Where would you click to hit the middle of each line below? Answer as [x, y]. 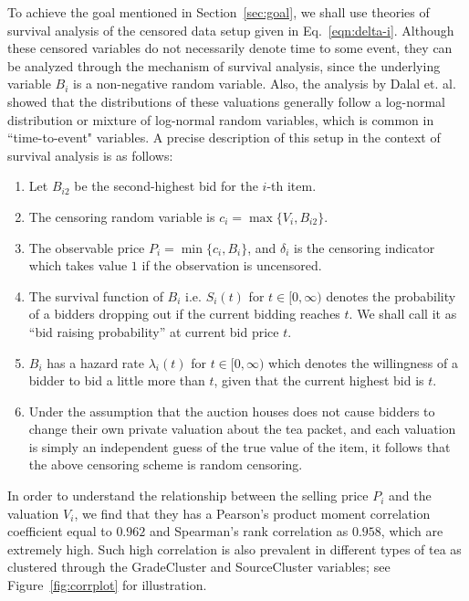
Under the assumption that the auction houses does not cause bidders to [232, 411]
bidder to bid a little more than [117, 380]
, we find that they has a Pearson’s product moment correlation [252, 513]
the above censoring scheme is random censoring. [166, 464]
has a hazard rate [95, 362]
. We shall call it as [403, 314]
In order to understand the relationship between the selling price [188, 496]
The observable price [87, 247]
